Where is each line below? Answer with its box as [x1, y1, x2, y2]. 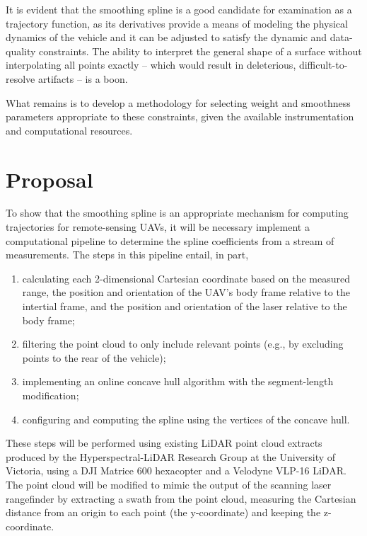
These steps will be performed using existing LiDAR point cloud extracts [6, 435, 322, 450]
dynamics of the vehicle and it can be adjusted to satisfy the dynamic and [6, 30, 327, 45]
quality [6, 43, 36, 58]
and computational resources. [6, 122, 133, 137]
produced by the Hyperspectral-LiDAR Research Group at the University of [6, 449, 336, 464]
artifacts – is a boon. [37, 71, 128, 86]
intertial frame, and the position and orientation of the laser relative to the [22, 299, 347, 314]
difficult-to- [298, 57, 348, 72]
